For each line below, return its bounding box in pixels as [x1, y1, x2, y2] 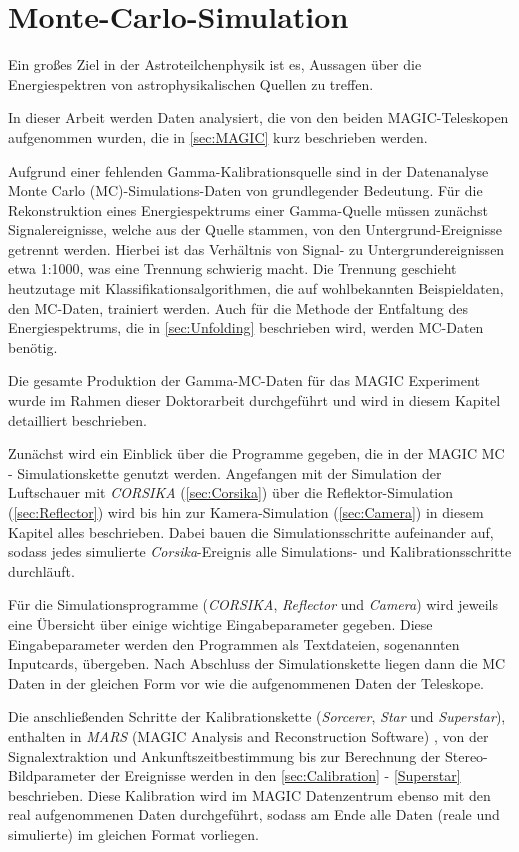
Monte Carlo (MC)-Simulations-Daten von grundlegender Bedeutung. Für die [8, 180, 483, 201]
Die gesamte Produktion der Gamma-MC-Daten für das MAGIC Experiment [8, 370, 480, 391]
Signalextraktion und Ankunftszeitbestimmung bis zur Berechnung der [8, 745, 441, 766]
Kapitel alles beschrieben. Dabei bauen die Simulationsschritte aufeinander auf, [8, 521, 494, 542]
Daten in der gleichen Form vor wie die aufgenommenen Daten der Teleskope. [8, 672, 485, 693]
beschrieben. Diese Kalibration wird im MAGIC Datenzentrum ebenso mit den [8, 784, 491, 805]
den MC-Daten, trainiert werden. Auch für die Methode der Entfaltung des [8, 297, 468, 318]
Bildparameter [8, 765, 96, 786]
